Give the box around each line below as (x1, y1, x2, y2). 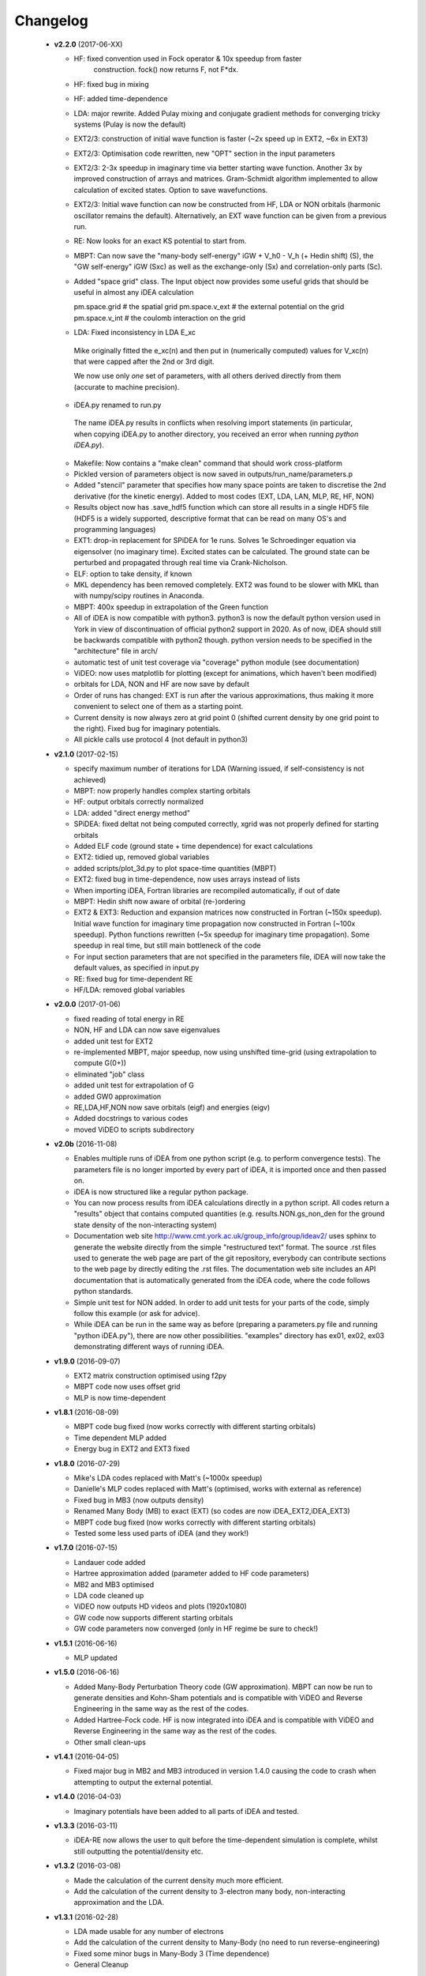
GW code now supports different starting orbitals (73, 1612, 234, 1622)
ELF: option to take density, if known (73, 569, 192, 579)
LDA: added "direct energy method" (73, 808, 191, 817)
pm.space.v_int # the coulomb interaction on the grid (73, 313, 246, 322)
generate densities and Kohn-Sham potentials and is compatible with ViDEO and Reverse (73, 1693, 363, 1703)
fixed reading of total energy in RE (73, 1014, 185, 1024)
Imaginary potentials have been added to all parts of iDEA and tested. (73, 1806, 300, 1816)
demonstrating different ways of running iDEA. (73, 1342, 225, 1352)
